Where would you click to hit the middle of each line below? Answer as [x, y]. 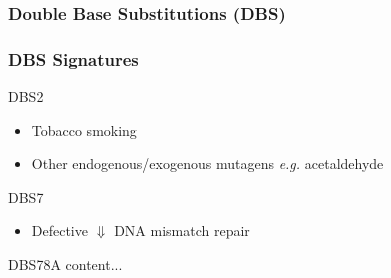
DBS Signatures [73, 58]
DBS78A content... [65, 264]
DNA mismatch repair [182, 230]
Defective [59, 230]
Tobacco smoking [84, 129]
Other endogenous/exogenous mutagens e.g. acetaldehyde [207, 163]
